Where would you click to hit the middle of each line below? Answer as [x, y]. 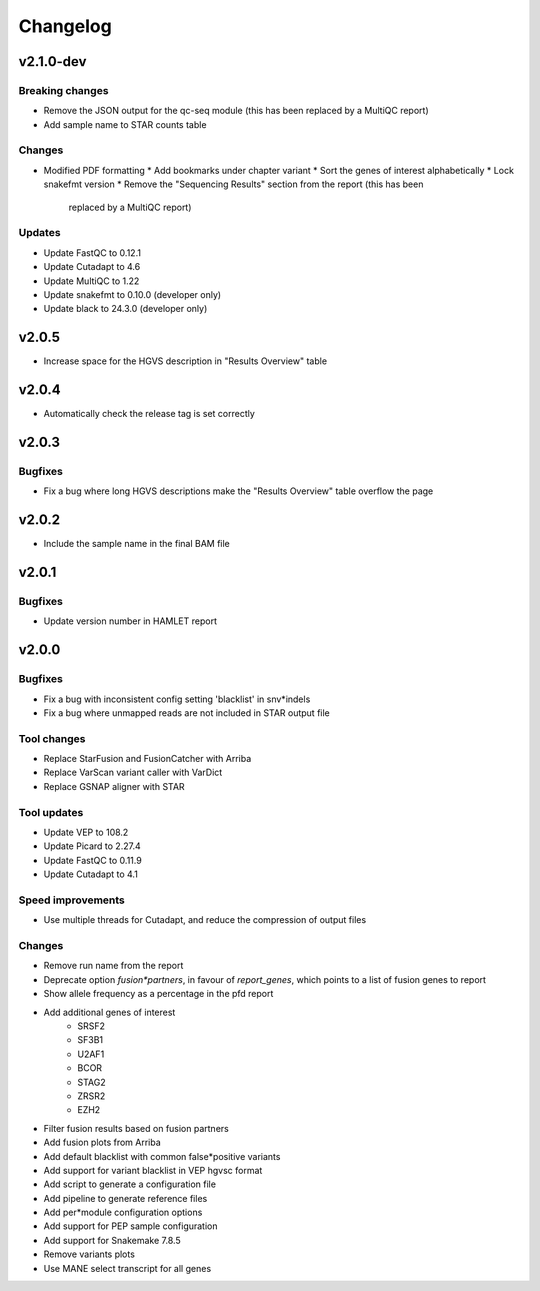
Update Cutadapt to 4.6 [92, 267]
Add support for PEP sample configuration [131, 1226]
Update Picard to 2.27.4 [92, 846]
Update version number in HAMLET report [130, 621]
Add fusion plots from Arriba [102, 1142]
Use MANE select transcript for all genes [127, 1268]
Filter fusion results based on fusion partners [136, 1128]
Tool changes [52, 738]
